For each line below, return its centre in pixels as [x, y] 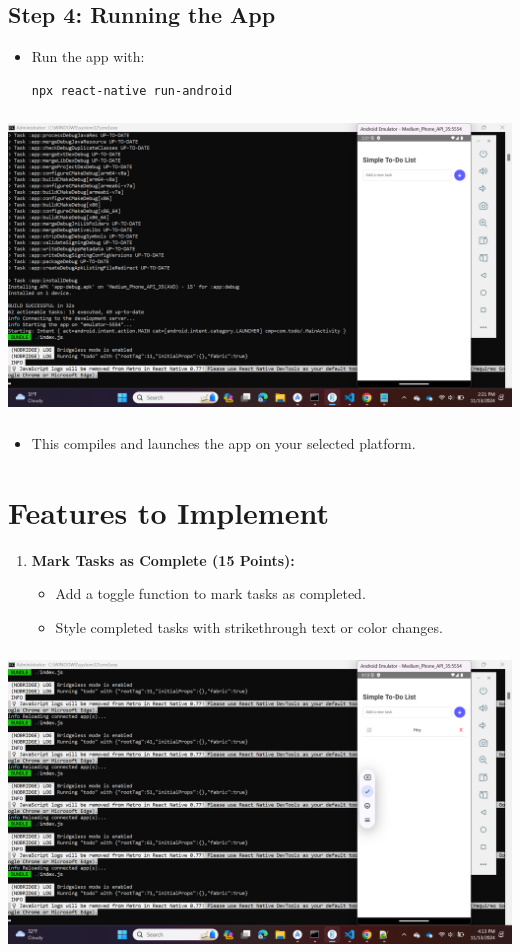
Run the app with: [88, 56]
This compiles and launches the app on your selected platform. [223, 442]
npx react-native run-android [132, 90]
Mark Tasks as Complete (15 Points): [163, 559]
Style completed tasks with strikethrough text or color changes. [249, 626]
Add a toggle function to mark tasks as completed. [210, 593]
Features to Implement [168, 511]
